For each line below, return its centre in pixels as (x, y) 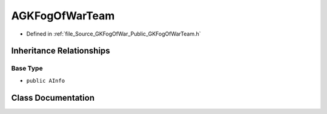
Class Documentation (53, 97)
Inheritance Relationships (61, 51)
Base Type (27, 68)
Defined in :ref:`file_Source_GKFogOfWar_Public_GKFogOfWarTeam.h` (114, 34)
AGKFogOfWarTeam (63, 16)
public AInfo (46, 81)
